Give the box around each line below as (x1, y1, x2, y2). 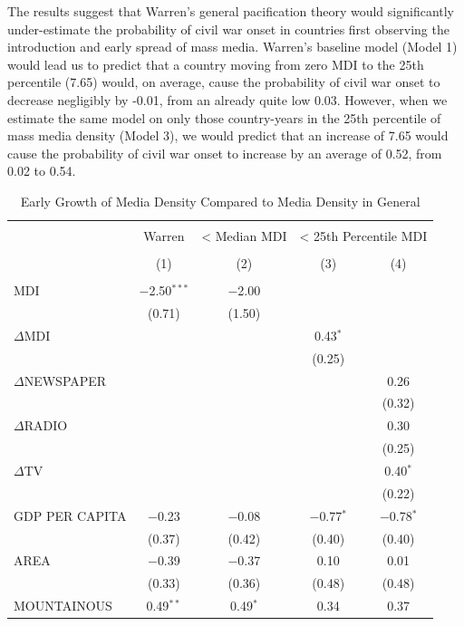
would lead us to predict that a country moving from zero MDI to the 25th (7, 54, 424, 73)
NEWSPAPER (24, 371, 107, 390)
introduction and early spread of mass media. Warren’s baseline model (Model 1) (7, 37, 458, 56)
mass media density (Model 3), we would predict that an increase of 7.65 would (7, 126, 449, 145)
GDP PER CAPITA (14, 506, 127, 525)
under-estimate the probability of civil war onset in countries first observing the (7, 19, 449, 38)
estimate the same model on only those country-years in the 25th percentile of (7, 108, 441, 127)
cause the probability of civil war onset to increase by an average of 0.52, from (7, 143, 442, 162)
